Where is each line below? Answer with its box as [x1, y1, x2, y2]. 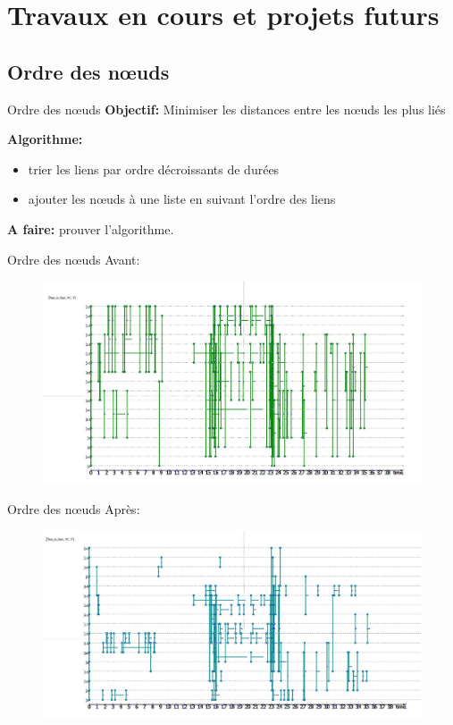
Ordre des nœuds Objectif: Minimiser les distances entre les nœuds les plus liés [7, 99, 446, 118]
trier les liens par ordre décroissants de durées [28, 159, 280, 178]
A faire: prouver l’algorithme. [7, 219, 174, 238]
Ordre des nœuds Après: [7, 500, 140, 518]
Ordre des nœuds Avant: [7, 249, 140, 268]
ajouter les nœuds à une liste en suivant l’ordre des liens [28, 190, 336, 208]
